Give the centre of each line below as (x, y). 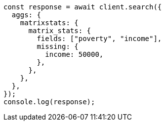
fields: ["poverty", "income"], (99, 39)
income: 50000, (74, 54)
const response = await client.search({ (83, 7)
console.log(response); (49, 102)
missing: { (58, 46)
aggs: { (26, 15)
